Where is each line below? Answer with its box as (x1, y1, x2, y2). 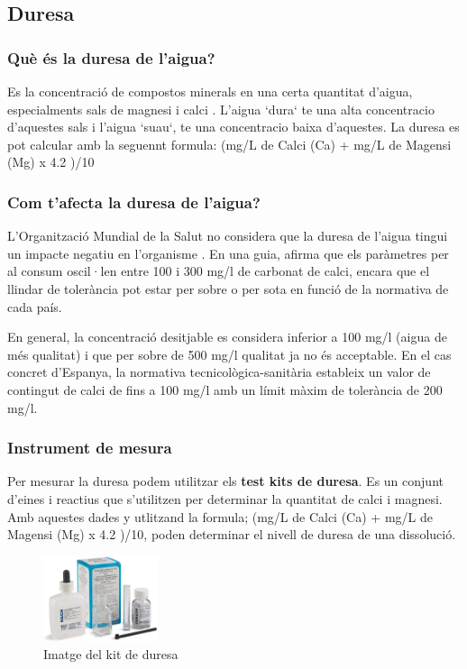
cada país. (7, 297, 62, 316)
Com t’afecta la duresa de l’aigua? (7, 190, 261, 213)
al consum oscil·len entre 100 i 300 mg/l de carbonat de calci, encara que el (7, 261, 430, 280)
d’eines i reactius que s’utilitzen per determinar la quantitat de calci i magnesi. (7, 489, 443, 508)
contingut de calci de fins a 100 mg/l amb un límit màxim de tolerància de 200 (7, 380, 443, 399)
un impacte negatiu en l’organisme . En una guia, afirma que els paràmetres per (7, 243, 449, 262)
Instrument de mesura (7, 436, 172, 459)
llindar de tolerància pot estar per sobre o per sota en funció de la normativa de (7, 279, 449, 298)
